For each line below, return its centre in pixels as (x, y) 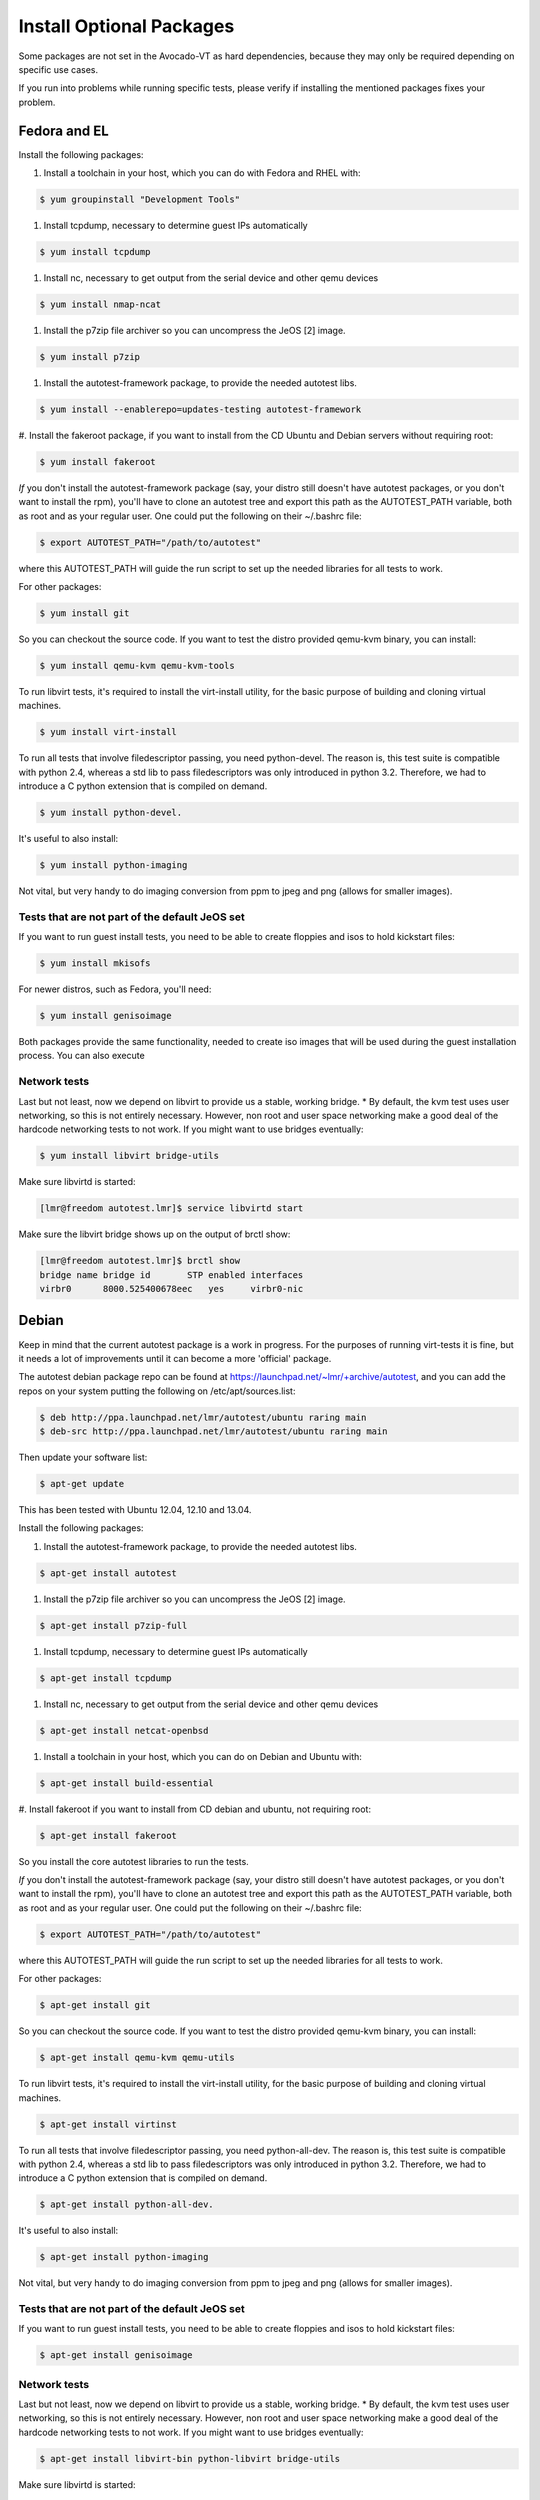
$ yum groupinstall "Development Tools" (139, 199)
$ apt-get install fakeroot (108, 1835)
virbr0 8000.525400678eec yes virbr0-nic (171, 1289)
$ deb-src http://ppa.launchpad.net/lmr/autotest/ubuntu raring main (213, 1431)
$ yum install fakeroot (98, 461)
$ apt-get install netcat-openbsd (124, 1730)
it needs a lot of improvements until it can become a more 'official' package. (175, 1358)
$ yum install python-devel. (111, 813)
